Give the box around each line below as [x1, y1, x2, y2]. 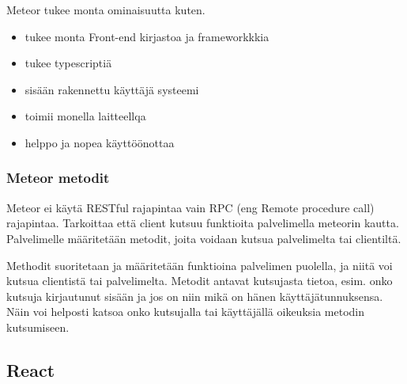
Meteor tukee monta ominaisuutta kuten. [6, 2, 205, 17]
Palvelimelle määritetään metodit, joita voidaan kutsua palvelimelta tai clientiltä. [6, 230, 401, 246]
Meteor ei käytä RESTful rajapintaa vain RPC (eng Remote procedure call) [6, 199, 375, 215]
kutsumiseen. [6, 318, 70, 335]
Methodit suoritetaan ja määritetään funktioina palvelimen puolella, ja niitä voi [6, 257, 393, 273]
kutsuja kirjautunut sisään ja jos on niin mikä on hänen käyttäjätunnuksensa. [6, 287, 383, 304]
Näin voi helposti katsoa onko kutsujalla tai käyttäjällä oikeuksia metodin [6, 303, 365, 320]
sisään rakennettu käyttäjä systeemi [24, 81, 199, 97]
